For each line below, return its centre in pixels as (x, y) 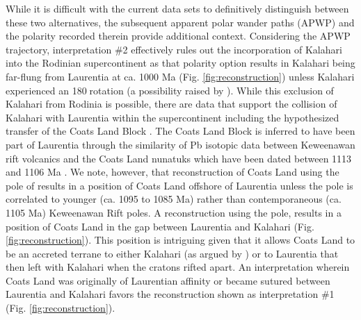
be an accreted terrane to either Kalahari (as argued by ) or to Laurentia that (172, 253)
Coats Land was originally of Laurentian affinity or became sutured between (168, 280)
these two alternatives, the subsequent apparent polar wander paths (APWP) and (180, 22)
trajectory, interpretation (59, 49)
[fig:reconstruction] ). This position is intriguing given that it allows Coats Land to (180, 240)
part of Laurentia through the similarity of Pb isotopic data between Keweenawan (180, 144)
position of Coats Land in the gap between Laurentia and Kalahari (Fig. (160, 226)
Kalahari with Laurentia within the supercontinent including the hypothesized (173, 117)
